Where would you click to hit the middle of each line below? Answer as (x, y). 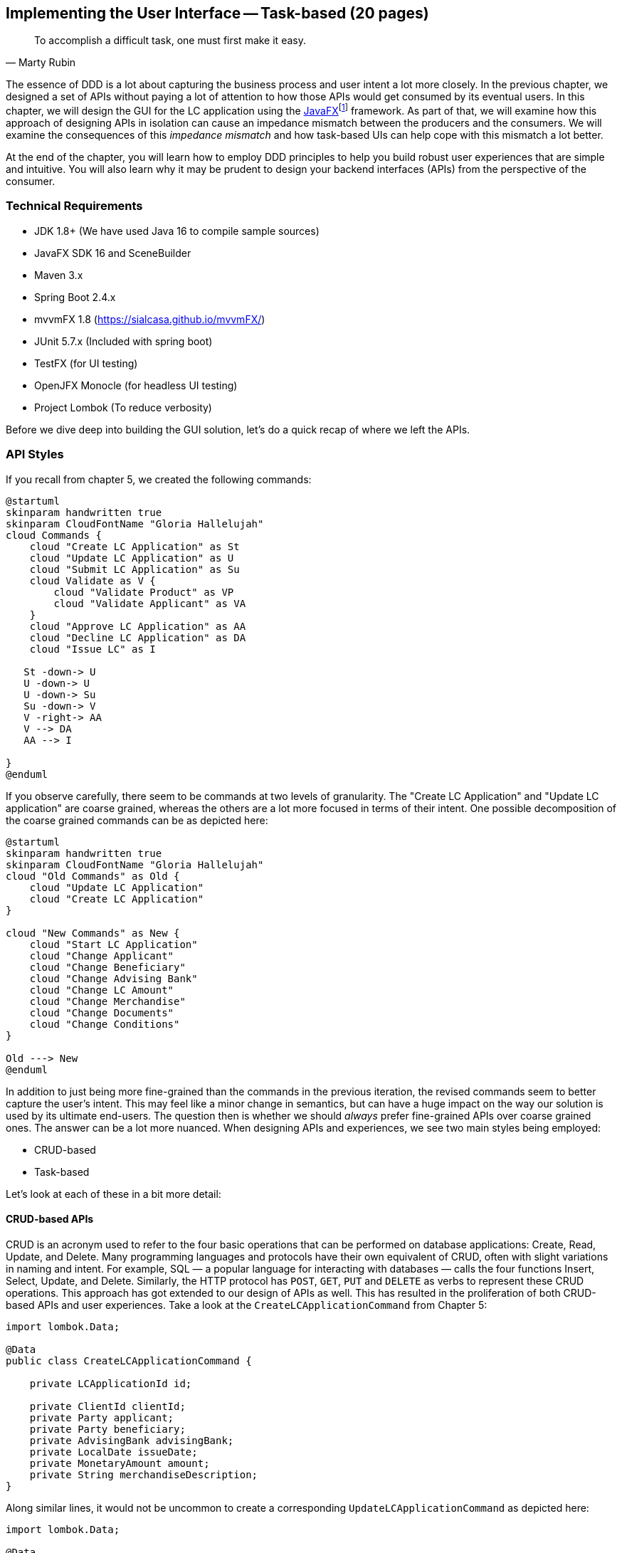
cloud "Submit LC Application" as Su (135, 569)
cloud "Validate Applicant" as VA (150, 603)
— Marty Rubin (41, 63)
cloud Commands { (54, 535)
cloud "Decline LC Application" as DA (138, 637)
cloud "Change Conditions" (105, 1024)
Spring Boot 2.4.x (75, 297)
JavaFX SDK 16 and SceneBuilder (113, 253)
